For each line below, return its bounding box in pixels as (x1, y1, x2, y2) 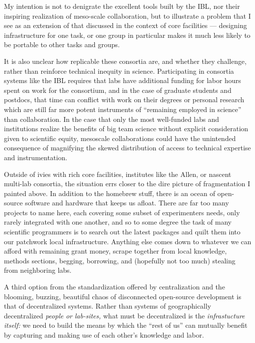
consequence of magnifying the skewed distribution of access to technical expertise (4, 143, 251, 153)
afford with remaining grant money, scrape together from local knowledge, (4, 246, 227, 256)
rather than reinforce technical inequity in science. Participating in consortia (4, 65, 234, 76)
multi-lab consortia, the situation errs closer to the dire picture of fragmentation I (4, 178, 251, 189)
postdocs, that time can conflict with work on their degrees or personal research (4, 94, 245, 105)
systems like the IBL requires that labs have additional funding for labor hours (4, 75, 241, 86)
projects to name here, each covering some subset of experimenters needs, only (4, 207, 240, 217)
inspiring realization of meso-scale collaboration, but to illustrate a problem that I (4, 10, 251, 21)
